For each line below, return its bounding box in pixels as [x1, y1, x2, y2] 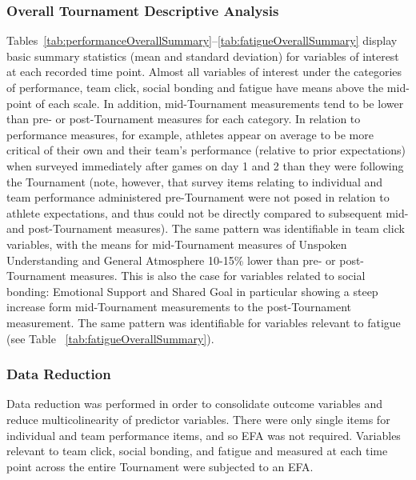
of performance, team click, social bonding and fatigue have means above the [6, 79, 384, 95]
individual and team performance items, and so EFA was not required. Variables [6, 426, 401, 443]
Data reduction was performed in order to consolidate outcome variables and [6, 395, 383, 412]
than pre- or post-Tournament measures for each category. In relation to [6, 110, 361, 127]
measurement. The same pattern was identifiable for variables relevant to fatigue [6, 314, 401, 330]
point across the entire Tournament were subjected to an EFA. [6, 458, 314, 474]
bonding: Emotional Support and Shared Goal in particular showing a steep [6, 282, 378, 299]
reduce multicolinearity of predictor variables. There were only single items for [6, 410, 390, 427]
